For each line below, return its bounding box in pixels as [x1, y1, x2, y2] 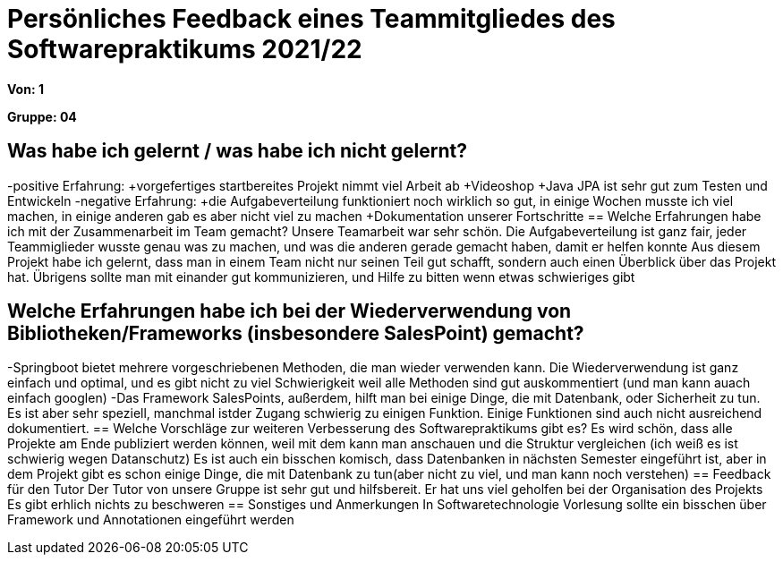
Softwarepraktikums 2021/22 [7, 34, 362, 64]
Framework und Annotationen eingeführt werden [7, 512, 294, 528]
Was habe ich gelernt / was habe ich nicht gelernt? [7, 140, 467, 163]
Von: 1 [7, 81, 44, 97]
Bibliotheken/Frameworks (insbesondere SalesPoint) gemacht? [7, 322, 584, 345]
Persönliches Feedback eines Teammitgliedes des [7, 4, 616, 34]
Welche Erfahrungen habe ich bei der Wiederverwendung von [7, 300, 572, 323]
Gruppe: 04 [7, 108, 77, 124]
